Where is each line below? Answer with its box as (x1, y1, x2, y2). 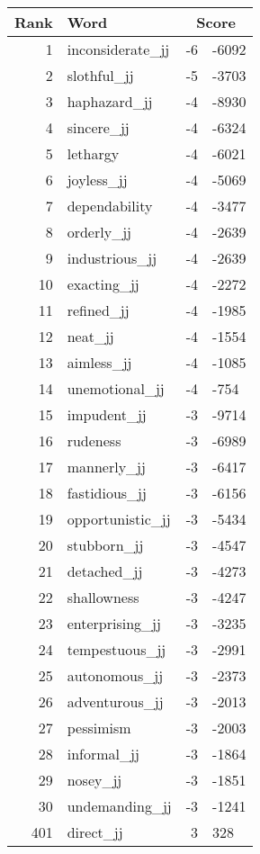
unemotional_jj (67, 378, 165, 399)
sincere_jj (67, 117, 130, 138)
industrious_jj (67, 247, 157, 268)
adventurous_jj (67, 691, 164, 712)
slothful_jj (67, 65, 134, 85)
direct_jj (67, 822, 123, 842)
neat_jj (67, 326, 114, 346)
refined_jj (67, 300, 130, 320)
